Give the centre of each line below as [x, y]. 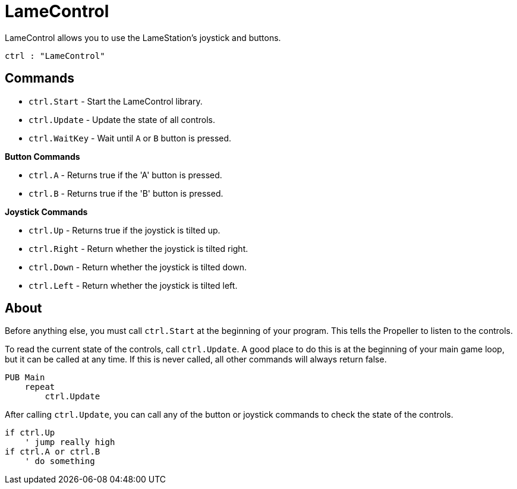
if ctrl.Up [30, 433]
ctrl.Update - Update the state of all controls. [122, 119]
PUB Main [25, 378]
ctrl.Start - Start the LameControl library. [116, 101]
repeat [40, 387]
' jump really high [70, 442]
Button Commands [42, 156]
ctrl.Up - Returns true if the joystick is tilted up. [124, 230]
